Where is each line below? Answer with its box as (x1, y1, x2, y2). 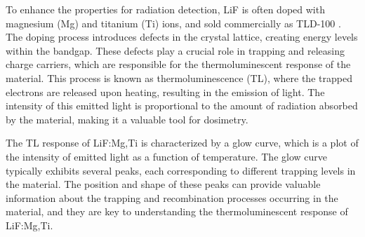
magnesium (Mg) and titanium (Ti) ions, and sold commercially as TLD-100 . (6, 15, 341, 30)
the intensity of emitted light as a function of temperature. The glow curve (6, 149, 327, 163)
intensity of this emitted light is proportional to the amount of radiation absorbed (6, 98, 358, 113)
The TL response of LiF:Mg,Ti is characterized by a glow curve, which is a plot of (6, 135, 359, 150)
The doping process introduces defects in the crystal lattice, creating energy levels (6, 29, 358, 44)
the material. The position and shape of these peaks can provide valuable (6, 177, 321, 191)
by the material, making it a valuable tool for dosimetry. (6, 111, 248, 126)
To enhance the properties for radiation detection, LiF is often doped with (6, 2, 325, 16)
